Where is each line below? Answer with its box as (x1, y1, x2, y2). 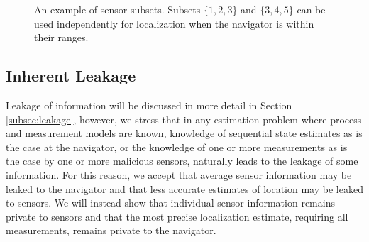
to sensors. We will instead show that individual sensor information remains (6, 195, 335, 210)
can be (297, 2, 326, 16)
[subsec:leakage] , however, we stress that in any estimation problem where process (6, 111, 362, 126)
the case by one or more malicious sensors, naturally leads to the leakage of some (6, 153, 358, 168)
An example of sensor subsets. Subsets (34, 2, 201, 16)
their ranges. (34, 30, 89, 45)
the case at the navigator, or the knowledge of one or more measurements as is (6, 139, 348, 154)
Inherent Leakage (6, 65, 136, 87)
